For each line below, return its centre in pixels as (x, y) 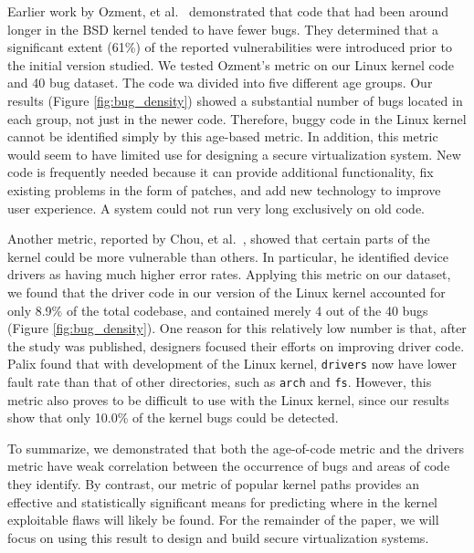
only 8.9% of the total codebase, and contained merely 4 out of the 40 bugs (218, 310)
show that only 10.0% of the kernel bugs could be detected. (173, 417)
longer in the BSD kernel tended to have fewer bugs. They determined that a (223, 29)
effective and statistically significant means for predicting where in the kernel (223, 501)
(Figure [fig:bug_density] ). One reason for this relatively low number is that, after (237, 328)
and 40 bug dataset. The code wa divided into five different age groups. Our (220, 83)
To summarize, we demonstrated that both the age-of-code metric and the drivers (236, 448)
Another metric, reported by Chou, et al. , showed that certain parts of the (219, 239)
